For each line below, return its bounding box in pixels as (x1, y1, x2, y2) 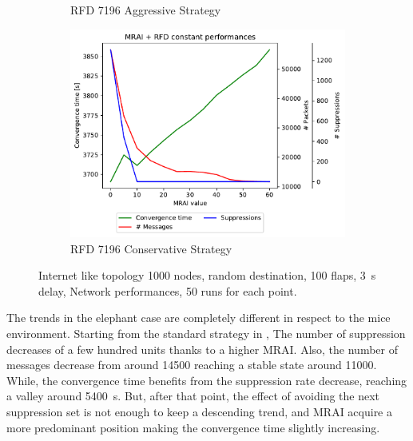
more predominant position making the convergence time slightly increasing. (6, 419, 380, 435)
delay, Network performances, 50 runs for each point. (38, 282, 297, 299)
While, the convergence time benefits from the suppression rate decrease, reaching (6, 371, 407, 388)
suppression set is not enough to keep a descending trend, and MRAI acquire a (6, 403, 392, 419)
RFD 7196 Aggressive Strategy (70, 2, 221, 18)
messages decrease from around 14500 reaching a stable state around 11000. (6, 356, 377, 373)
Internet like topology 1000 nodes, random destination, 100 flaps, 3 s (38, 267, 376, 284)
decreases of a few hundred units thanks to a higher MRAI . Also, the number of (6, 340, 398, 357)
